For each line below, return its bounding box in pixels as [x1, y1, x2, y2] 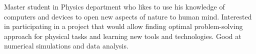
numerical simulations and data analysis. [4, 40, 128, 51]
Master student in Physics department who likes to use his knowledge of [4, 1, 225, 11]
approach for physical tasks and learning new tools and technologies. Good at [4, 30, 241, 41]
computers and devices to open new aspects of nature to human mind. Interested [4, 11, 252, 21]
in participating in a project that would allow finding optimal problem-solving [4, 21, 243, 31]
